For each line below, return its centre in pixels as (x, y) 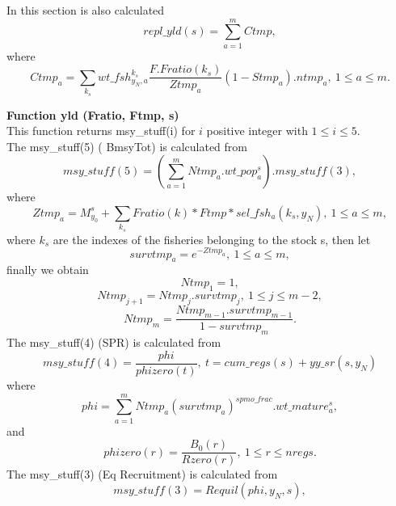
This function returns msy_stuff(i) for (101, 131)
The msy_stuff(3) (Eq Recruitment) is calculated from (142, 474)
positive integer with (257, 131)
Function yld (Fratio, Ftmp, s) (93, 114)
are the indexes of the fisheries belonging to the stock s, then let (212, 239)
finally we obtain (48, 270)
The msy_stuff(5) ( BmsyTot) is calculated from (127, 146)
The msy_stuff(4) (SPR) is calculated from (114, 342)
